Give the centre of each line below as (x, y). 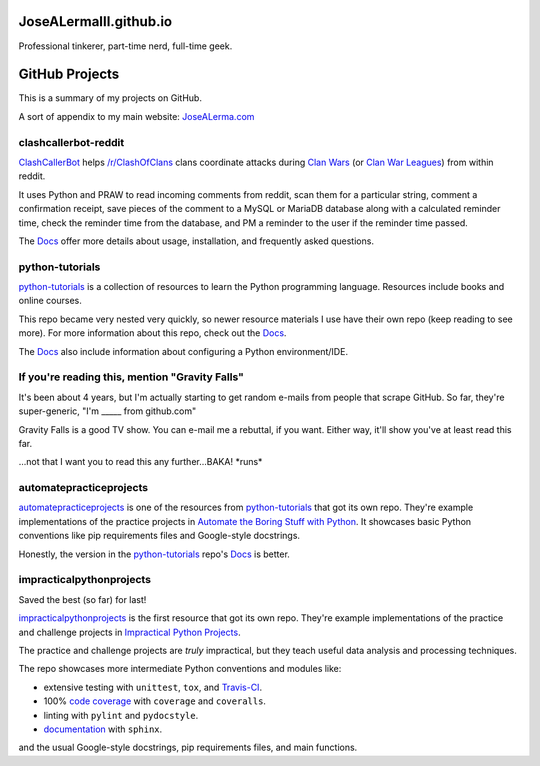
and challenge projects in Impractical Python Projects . (129, 632)
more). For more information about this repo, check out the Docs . (152, 333)
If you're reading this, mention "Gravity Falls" (131, 377)
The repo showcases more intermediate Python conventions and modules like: (180, 669)
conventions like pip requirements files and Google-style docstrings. (159, 536)
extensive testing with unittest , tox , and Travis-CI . (153, 687)
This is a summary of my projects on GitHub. (110, 98)
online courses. (50, 301)
